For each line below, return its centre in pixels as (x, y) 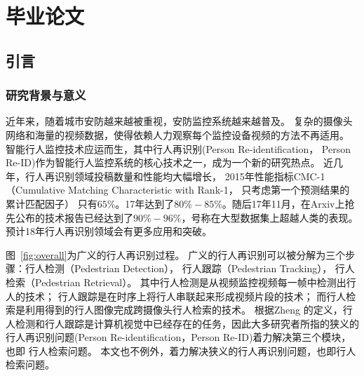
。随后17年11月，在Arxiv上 (283, 203)
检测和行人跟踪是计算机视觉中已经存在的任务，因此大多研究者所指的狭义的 (187, 323)
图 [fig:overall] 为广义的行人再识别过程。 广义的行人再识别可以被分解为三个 (176, 254)
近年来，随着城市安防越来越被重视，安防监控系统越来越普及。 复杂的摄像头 (179, 121)
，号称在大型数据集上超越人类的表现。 (270, 217)
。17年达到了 (145, 203)
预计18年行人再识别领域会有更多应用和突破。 (109, 231)
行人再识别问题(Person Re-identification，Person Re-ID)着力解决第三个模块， (178, 337)
